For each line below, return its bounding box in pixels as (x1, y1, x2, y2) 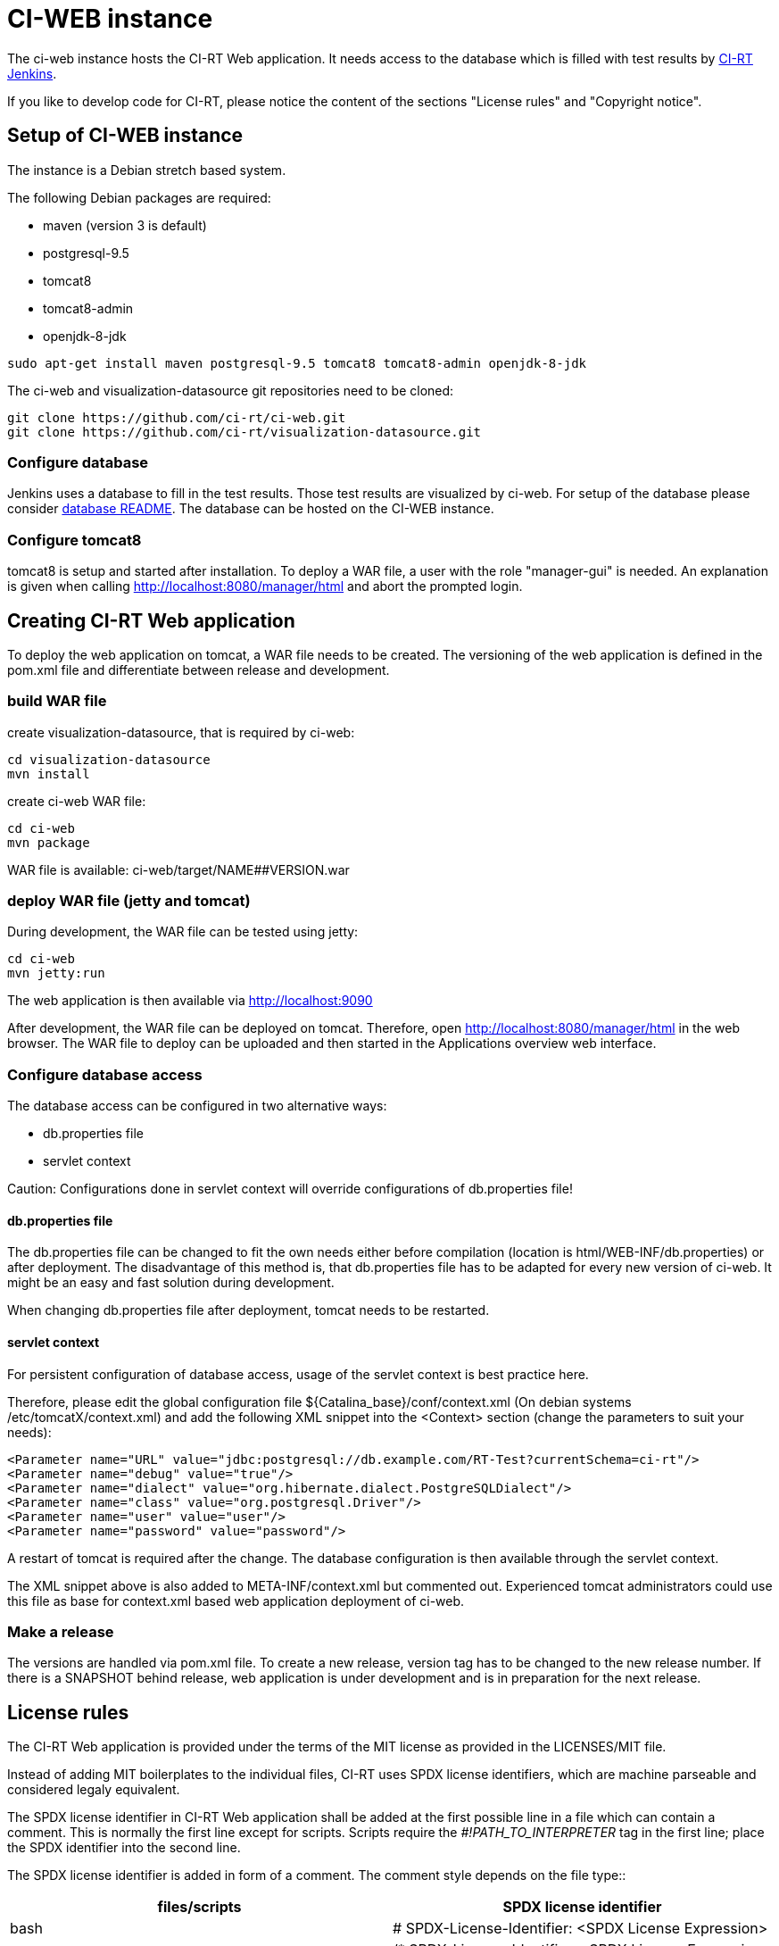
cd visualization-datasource (7, 752, 211, 767)
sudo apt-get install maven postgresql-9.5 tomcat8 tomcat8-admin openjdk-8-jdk (7, 355, 587, 370)
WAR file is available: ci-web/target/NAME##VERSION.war (7, 861, 350, 877)
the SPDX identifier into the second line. (7, 1840, 241, 1856)
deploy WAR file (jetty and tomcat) (7, 892, 251, 911)
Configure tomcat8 (7, 530, 142, 549)
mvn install (7, 766, 90, 781)
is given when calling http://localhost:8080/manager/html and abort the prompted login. (7, 578, 523, 595)
